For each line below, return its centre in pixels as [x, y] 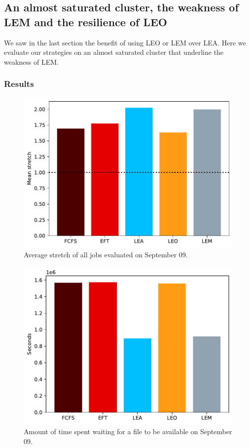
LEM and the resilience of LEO [86, 21]
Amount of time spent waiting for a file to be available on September [128, 431]
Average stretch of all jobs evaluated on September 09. [106, 255]
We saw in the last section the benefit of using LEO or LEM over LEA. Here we [125, 42]
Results [19, 84]
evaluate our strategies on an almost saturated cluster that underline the [114, 52]
